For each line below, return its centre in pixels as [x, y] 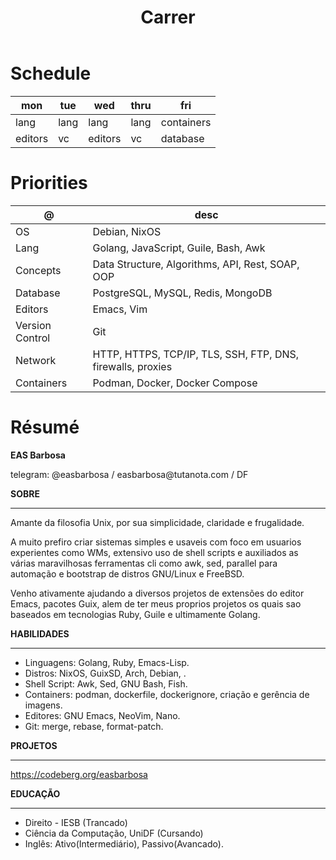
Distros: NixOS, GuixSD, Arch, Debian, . [105, 673]
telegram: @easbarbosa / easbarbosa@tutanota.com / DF [129, 474]
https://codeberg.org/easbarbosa [79, 774]
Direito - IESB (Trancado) [76, 822]
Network [36, 360]
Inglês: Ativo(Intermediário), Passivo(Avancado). [124, 843]
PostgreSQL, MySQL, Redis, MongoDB [182, 293]
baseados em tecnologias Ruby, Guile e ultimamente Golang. [135, 614]
